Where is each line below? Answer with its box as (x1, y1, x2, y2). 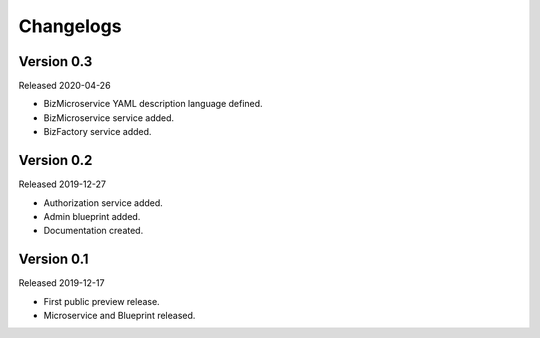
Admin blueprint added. (43, 210, 141, 222)
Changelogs (18, 15, 122, 37)
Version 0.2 (18, 152, 93, 169)
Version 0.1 (18, 251, 89, 268)
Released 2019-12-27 (18, 178, 107, 190)
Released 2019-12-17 (18, 277, 105, 289)
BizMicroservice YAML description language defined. (43, 98, 264, 110)
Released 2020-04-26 (18, 80, 111, 92)
